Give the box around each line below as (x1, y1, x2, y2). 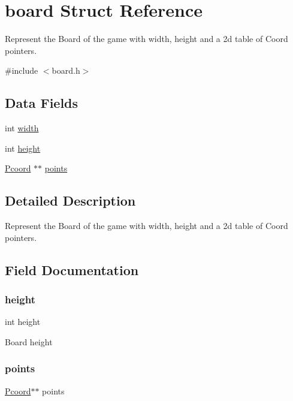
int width (5, 122, 39, 134)
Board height (5, 335, 53, 348)
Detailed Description (5, 191, 136, 210)
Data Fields (5, 94, 78, 112)
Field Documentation (5, 260, 139, 279)
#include (5, 64, 38, 77)
